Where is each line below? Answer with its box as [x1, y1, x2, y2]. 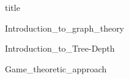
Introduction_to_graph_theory [5, 21, 125, 34]
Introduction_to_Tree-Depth [5, 42, 115, 55]
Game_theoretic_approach [5, 62, 107, 75]
